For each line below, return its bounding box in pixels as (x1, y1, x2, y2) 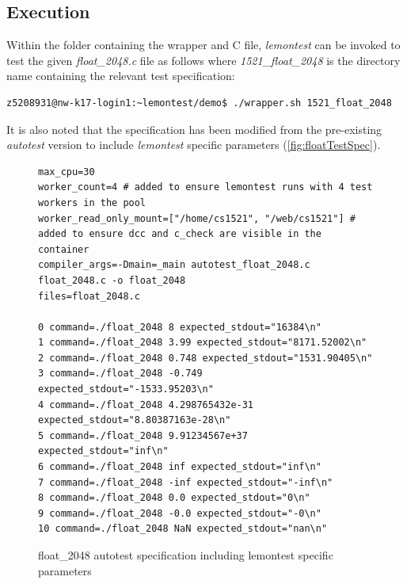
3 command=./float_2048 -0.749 (38, 368, 203, 380)
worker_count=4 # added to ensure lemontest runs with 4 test (38, 181, 373, 193)
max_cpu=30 (38, 166, 95, 177)
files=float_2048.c (38, 290, 140, 302)
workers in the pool (38, 197, 146, 208)
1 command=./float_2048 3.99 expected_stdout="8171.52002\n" (38, 337, 367, 349)
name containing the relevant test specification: (6, 67, 235, 84)
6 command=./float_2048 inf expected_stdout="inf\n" (38, 461, 321, 473)
